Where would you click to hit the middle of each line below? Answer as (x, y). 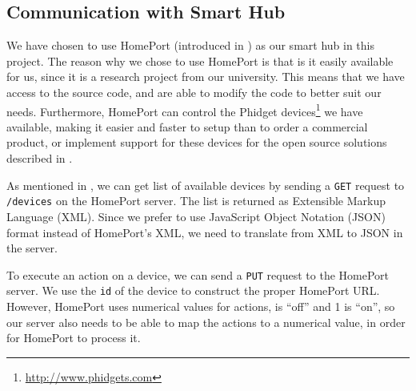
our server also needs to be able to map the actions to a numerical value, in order (206, 322)
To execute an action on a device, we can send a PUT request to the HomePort (198, 274)
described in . (40, 158)
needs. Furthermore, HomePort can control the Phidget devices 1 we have (185, 110)
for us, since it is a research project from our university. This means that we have (206, 77)
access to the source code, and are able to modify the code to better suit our (194, 92)
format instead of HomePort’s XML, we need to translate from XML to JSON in (205, 232)
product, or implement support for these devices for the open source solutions (197, 142)
